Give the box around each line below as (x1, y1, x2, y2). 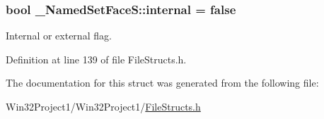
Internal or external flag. (6, 28, 112, 43)
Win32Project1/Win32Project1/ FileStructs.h (6, 99, 201, 113)
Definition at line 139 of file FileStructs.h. (6, 51, 187, 66)
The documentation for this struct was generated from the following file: (6, 75, 319, 90)
